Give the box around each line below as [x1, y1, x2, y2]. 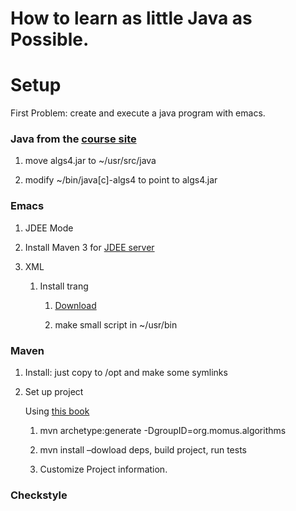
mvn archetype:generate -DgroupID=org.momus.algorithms [39, 425, 287, 437]
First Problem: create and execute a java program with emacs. [10, 107, 266, 119]
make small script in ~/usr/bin [54, 318, 178, 331]
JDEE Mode [24, 222, 74, 234]
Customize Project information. [39, 463, 168, 476]
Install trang [39, 280, 89, 292]
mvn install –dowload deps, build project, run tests [39, 444, 247, 456]
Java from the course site [10, 132, 137, 146]
